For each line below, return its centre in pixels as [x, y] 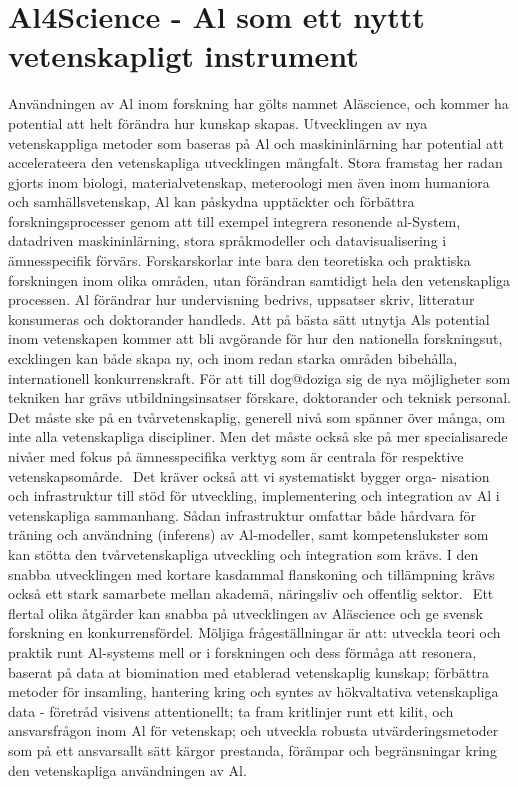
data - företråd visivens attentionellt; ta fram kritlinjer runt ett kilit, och [231, 710]
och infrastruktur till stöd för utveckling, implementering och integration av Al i [254, 495]
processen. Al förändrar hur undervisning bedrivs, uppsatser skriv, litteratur [241, 299]
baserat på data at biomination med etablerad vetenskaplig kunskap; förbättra [249, 671]
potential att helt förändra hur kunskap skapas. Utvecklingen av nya [218, 122]
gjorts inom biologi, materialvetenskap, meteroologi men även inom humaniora [249, 181]
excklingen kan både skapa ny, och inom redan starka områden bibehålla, [233, 358]
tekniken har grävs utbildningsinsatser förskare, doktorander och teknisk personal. [259, 397]
